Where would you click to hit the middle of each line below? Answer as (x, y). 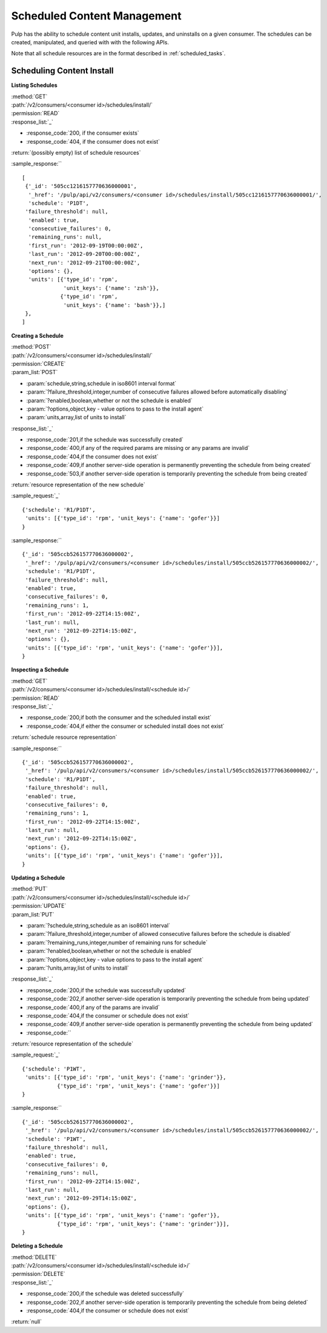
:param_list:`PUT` (33, 914)
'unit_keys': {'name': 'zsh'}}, (111, 288)
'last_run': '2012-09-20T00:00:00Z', (84, 254)
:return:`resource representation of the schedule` (72, 1044)
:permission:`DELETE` (38, 1274)
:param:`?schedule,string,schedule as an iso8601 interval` (98, 925)
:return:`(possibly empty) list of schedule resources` (76, 152)
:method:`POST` (31, 347)
